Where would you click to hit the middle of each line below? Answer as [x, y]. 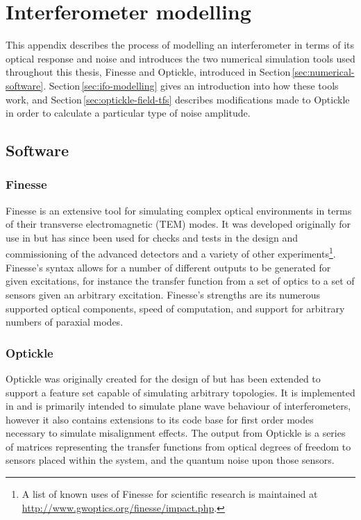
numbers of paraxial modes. [65, 322]
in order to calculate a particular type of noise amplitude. [128, 113]
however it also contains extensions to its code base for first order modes [160, 419]
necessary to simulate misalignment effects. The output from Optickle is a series [176, 433]
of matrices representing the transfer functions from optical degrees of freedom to [178, 446]
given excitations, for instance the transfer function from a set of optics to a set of [180, 281]
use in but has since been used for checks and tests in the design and [152, 237]
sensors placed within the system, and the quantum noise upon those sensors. [170, 460]
